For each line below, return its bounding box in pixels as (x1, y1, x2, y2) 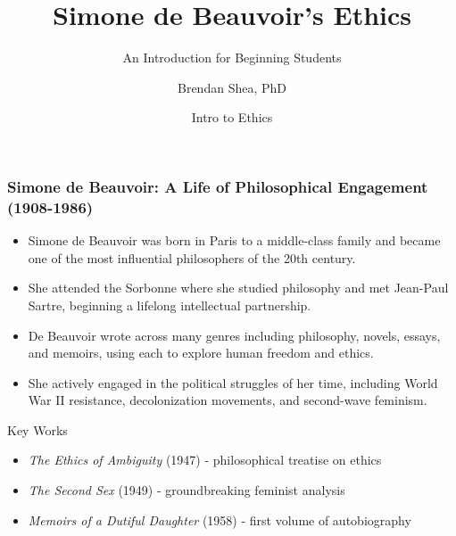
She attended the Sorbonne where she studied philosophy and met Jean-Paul (28, 278, 449, 297)
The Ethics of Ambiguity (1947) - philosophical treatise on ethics (28, 450, 382, 469)
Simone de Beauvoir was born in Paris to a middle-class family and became (28, 231, 441, 250)
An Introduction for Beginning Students (122, 48, 342, 67)
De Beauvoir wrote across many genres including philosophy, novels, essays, (28, 326, 441, 344)
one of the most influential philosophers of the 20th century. (28, 248, 356, 267)
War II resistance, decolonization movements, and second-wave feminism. (28, 391, 427, 409)
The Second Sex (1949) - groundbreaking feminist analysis (28, 481, 345, 499)
